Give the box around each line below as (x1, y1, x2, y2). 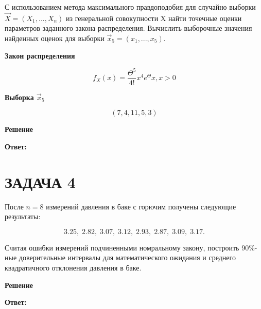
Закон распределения (5, 50, 75, 61)
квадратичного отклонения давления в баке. (5, 262, 142, 273)
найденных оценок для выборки (5, 33, 105, 43)
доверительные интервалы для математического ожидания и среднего (19, 252, 236, 263)
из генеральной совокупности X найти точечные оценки (66, 12, 242, 23)
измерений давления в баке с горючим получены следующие (46, 201, 236, 211)
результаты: (5, 211, 41, 222)
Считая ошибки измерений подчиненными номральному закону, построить (5, 242, 239, 253)
